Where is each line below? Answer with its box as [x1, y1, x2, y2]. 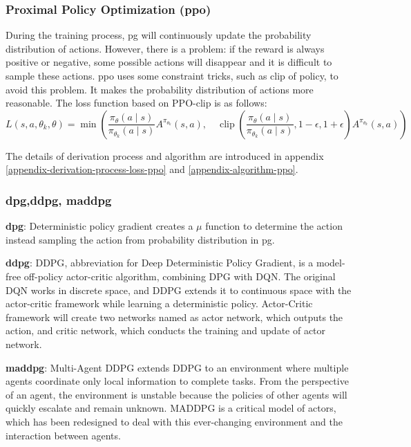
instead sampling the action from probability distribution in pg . [6, 232, 275, 246]
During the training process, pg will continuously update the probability [6, 28, 312, 42]
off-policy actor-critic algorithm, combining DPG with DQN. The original [23, 268, 336, 283]
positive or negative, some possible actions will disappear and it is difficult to [6, 55, 332, 69]
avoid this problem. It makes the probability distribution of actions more [6, 82, 314, 96]
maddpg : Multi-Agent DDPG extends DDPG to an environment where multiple [6, 360, 349, 374]
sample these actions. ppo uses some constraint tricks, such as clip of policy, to [6, 69, 338, 82]
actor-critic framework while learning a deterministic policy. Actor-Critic [6, 296, 313, 311]
